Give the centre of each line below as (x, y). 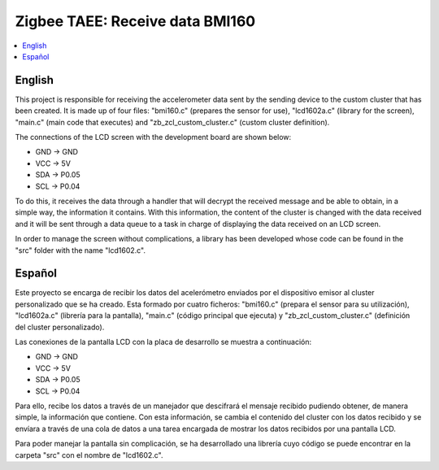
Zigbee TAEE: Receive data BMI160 (135, 21)
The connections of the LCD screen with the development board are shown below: (153, 137)
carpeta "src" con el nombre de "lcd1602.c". (89, 455)
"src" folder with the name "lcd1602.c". (80, 250)
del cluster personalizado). (60, 327)
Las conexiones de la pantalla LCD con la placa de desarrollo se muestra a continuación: (163, 342)
